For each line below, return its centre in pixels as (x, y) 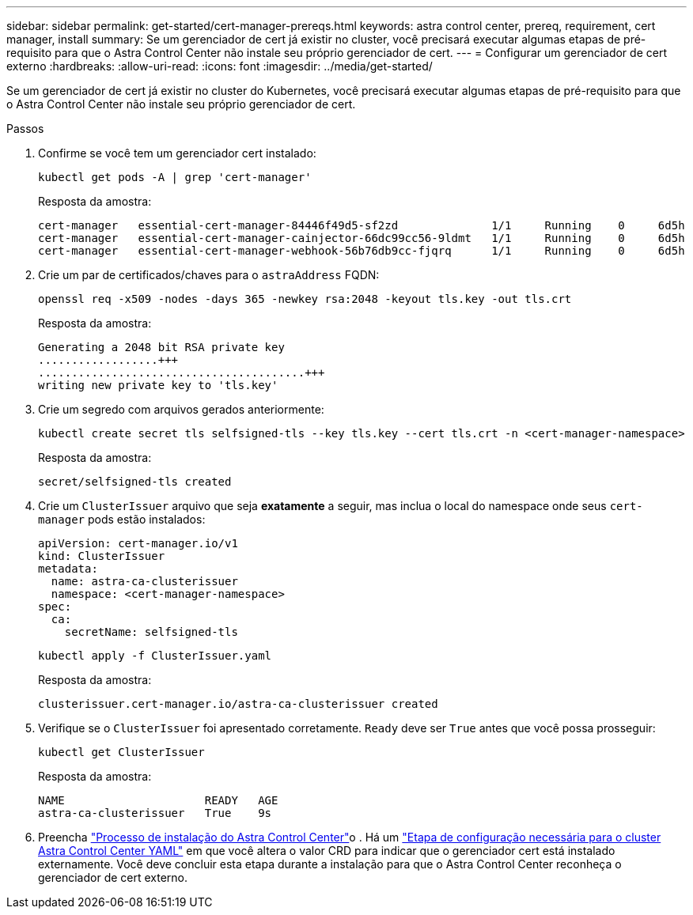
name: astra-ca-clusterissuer (144, 581)
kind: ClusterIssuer (102, 556)
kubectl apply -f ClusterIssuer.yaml (155, 656)
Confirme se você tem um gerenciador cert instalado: (177, 153)
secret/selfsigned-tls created (135, 482)
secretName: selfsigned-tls (151, 632)
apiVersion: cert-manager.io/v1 (138, 543)
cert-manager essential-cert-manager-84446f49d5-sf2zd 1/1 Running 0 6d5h (362, 225)
